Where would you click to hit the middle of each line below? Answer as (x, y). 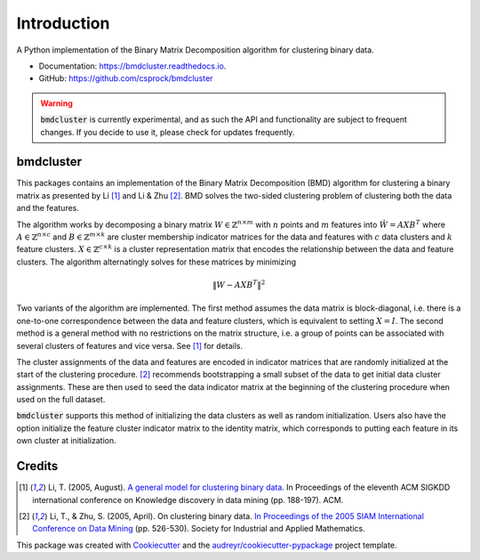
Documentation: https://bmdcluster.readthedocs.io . (132, 66)
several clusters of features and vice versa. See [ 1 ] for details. (130, 345)
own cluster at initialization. (66, 441)
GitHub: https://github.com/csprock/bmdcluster (126, 78)
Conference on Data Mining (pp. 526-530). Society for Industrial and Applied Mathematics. (199, 529)
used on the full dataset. (61, 400)
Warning (56, 103)
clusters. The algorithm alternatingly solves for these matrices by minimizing (156, 262)
